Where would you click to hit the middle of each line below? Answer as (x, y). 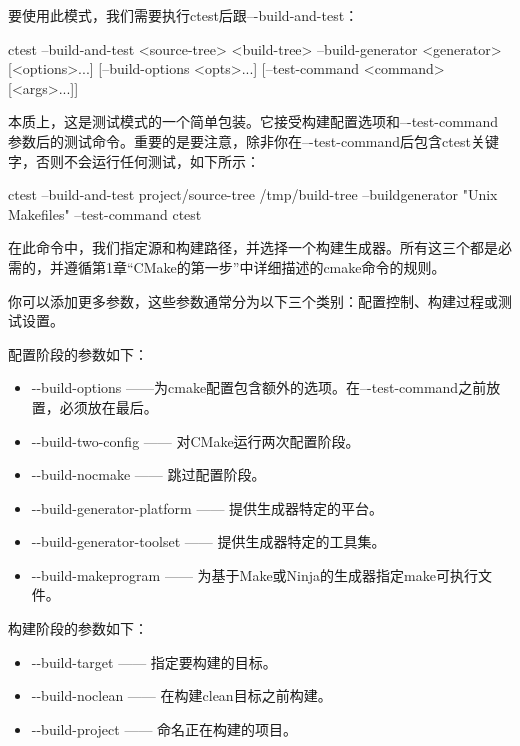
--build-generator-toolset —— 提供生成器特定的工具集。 (208, 541)
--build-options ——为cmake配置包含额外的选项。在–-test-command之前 (259, 387)
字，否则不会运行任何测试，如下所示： (134, 160)
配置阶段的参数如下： (78, 353)
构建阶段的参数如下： (78, 628)
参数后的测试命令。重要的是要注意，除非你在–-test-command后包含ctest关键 (253, 140)
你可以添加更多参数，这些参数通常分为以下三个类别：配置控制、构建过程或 (253, 300)
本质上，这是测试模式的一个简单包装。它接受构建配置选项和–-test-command (253, 121)
